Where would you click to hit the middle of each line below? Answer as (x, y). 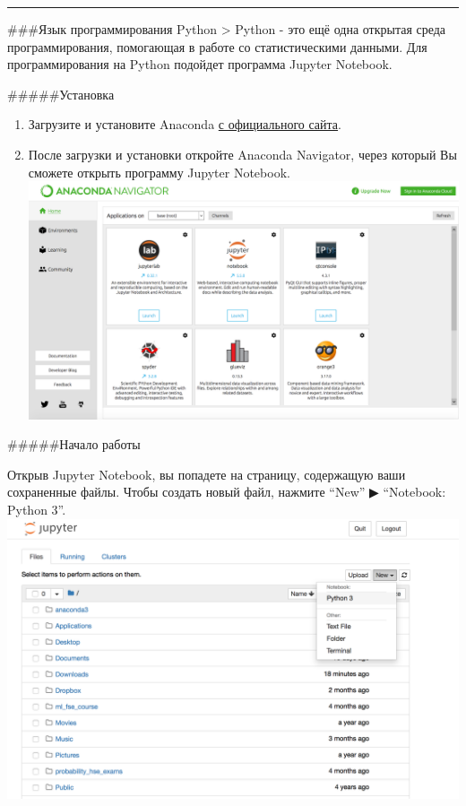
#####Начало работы (74, 444)
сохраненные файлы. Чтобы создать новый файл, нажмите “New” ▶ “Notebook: (227, 492)
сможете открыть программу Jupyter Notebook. (159, 172)
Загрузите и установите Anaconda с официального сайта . (185, 124)
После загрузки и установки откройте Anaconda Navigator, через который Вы (242, 154)
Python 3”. (37, 509)
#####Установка (61, 94)
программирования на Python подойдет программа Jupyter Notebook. (200, 64)
